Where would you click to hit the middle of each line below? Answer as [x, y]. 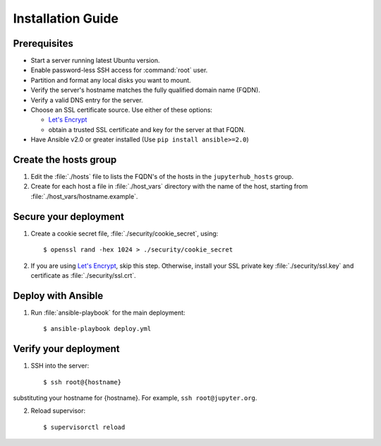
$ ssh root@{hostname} [83, 382]
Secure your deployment [69, 217]
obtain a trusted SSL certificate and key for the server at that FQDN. [147, 129]
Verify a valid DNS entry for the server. [87, 100]
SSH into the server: [60, 366]
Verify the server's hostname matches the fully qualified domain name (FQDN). [145, 90]
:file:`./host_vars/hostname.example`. [84, 196]
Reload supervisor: [58, 411]
